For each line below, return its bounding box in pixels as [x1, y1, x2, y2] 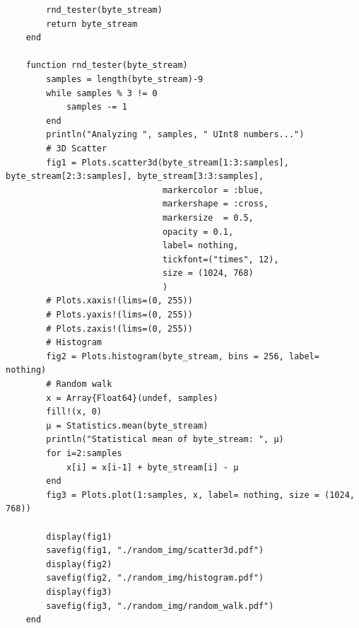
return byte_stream [46, 18, 138, 29]
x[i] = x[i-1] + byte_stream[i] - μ [66, 462, 239, 472]
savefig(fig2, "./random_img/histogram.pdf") [46, 573, 264, 583]
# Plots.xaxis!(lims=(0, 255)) [46, 296, 193, 306]
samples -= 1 [66, 102, 127, 112]
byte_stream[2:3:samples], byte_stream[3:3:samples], [6, 171, 264, 182]
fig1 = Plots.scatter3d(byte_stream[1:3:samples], [46, 157, 289, 168]
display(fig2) [46, 559, 112, 569]
